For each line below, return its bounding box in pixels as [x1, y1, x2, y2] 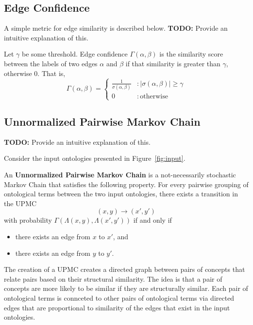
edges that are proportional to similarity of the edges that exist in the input [4, 302, 230, 312]
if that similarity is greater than [125, 58, 220, 68]
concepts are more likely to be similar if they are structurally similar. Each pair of [4, 283, 248, 293]
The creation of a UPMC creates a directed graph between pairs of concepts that [4, 264, 245, 274]
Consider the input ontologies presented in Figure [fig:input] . [4, 153, 186, 163]
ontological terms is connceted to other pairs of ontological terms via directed [4, 292, 235, 303]
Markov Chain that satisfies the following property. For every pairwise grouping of [4, 179, 249, 189]
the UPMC [4, 198, 37, 208]
